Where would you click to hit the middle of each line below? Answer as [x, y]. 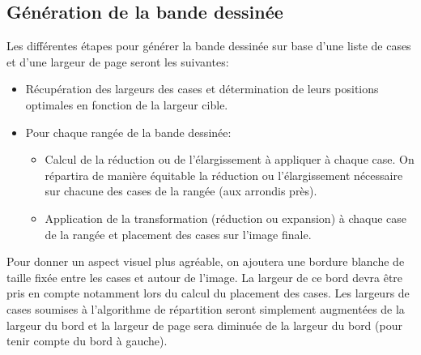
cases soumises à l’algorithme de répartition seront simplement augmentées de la [206, 308]
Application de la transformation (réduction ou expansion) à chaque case [226, 218]
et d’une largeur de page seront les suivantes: [118, 61]
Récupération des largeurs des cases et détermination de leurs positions [202, 89]
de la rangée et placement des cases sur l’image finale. [178, 234]
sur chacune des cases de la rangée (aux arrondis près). [181, 191]
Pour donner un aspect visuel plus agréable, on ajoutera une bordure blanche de [206, 261]
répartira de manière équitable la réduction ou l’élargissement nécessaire [224, 175]
